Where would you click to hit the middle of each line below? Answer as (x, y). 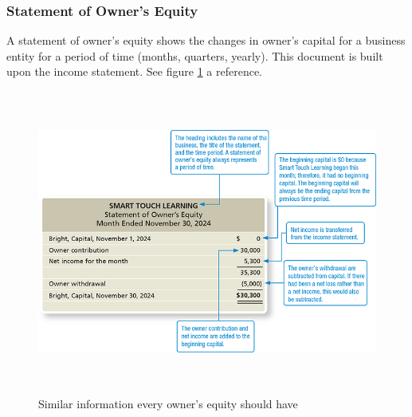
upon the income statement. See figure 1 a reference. (134, 71)
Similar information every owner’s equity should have (168, 403)
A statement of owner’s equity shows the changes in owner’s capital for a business (206, 40)
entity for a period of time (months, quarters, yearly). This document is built (195, 55)
